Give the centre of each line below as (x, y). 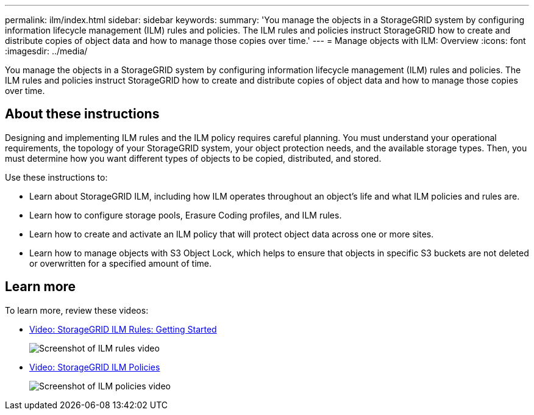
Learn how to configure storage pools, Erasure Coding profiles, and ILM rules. (186, 215)
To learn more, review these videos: (77, 310)
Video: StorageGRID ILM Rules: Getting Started (123, 329)
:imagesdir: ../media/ (46, 51)
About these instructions (82, 114)
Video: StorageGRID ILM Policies (95, 367)
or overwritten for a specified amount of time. (120, 263)
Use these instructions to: (56, 177)
